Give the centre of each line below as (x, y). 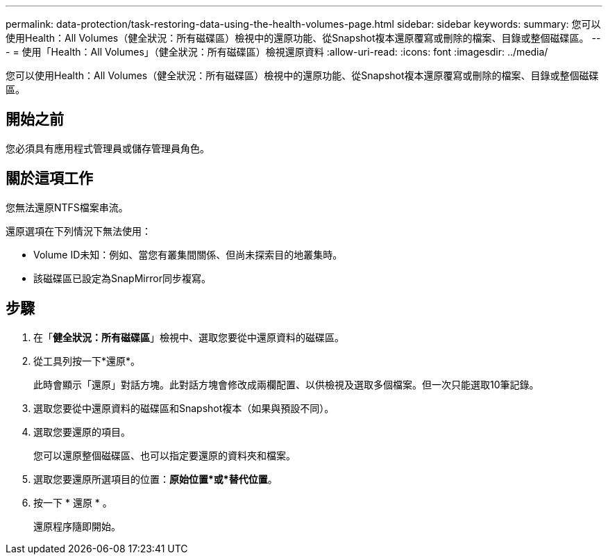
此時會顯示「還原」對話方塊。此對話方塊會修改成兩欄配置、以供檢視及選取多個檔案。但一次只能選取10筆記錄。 (286, 384)
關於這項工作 (49, 179)
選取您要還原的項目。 (82, 431)
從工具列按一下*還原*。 (87, 361)
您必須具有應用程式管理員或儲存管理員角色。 (108, 148)
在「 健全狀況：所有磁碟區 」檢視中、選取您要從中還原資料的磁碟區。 (189, 337)
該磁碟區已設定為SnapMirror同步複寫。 (122, 278)
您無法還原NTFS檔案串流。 (67, 207)
